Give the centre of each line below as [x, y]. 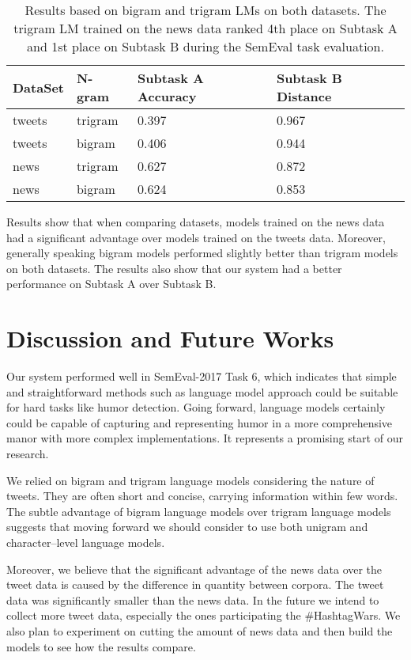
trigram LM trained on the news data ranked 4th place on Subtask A [205, 28]
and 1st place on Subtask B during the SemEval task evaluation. [205, 46]
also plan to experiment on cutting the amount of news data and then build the [200, 631]
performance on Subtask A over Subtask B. [111, 284]
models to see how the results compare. [101, 646]
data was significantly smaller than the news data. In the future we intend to [193, 599]
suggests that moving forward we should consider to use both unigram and [187, 527]
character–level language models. [86, 542]
